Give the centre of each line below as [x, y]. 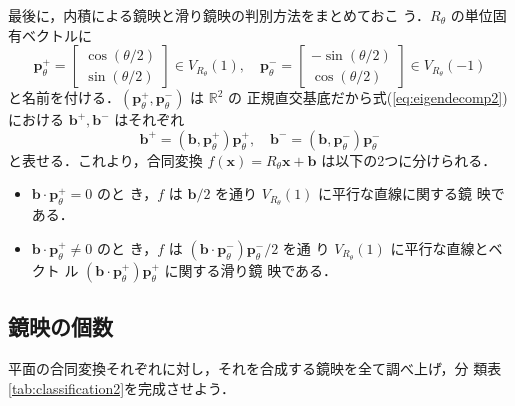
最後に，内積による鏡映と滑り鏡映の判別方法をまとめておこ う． [219, 15]
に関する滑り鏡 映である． [251, 269]
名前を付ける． [70, 97]
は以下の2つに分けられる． [409, 159]
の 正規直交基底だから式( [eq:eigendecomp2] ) [368, 97]
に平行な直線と [439, 247]
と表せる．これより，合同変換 [105, 159]
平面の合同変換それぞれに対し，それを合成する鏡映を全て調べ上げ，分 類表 [255, 368]
